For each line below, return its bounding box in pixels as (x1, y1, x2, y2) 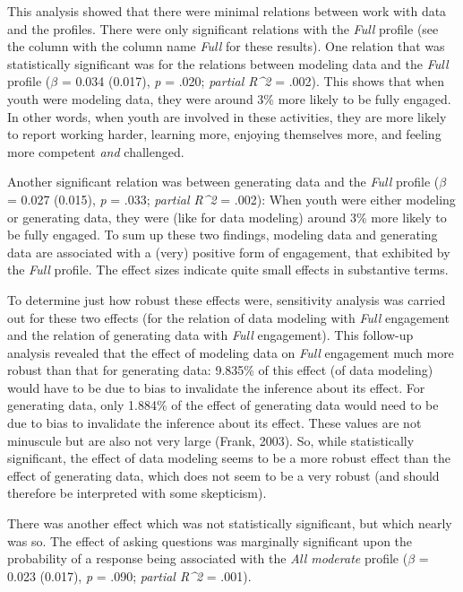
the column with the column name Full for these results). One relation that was (7, 37, 445, 56)
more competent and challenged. (7, 142, 184, 161)
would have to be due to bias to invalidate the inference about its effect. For (7, 378, 425, 396)
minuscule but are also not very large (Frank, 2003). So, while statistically (7, 431, 415, 449)
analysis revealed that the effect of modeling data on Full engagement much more (7, 343, 454, 361)
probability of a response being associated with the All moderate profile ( (7, 549, 408, 568)
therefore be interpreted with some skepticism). (7, 483, 267, 502)
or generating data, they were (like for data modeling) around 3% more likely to (7, 207, 447, 226)
